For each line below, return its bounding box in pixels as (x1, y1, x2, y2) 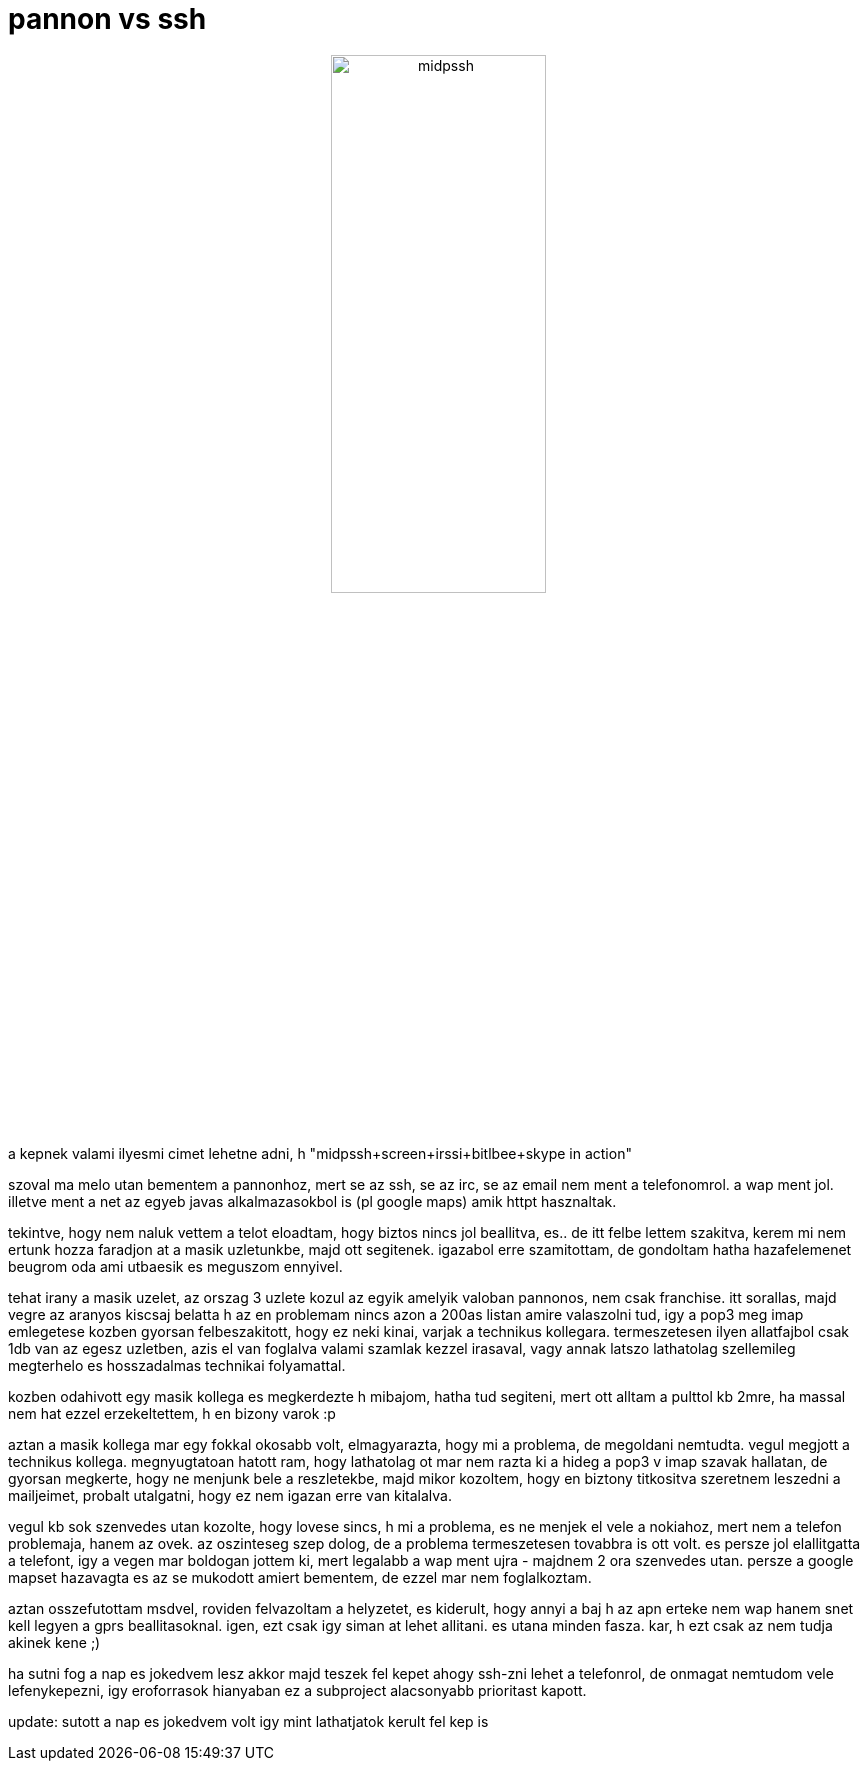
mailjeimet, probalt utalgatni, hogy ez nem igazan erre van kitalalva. (8, 1486, 452, 1504)
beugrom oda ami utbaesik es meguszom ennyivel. (8, 1257, 343, 1275)
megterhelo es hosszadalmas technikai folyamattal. (8, 1356, 346, 1374)
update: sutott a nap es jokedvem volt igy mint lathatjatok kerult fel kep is (8, 1712, 489, 1730)
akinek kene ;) (8, 1633, 101, 1651)
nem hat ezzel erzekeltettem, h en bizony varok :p (8, 1404, 336, 1422)
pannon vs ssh (8, 2, 207, 36)
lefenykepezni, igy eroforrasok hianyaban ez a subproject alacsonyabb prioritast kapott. (8, 1681, 587, 1699)
